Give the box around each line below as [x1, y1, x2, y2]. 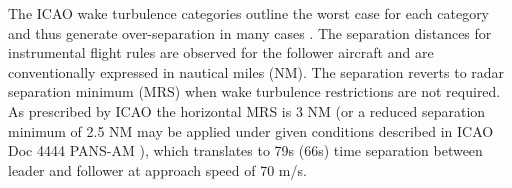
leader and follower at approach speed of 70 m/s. [8, 159, 307, 180]
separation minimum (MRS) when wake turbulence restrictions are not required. [8, 81, 501, 102]
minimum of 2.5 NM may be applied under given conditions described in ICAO [8, 120, 494, 141]
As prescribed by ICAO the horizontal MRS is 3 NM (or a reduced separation [8, 100, 486, 121]
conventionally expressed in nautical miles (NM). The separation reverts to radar [8, 61, 505, 82]
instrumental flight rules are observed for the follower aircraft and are [8, 42, 434, 63]
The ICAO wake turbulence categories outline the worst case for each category [8, 3, 490, 23]
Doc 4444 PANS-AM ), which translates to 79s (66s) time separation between [8, 140, 483, 161]
